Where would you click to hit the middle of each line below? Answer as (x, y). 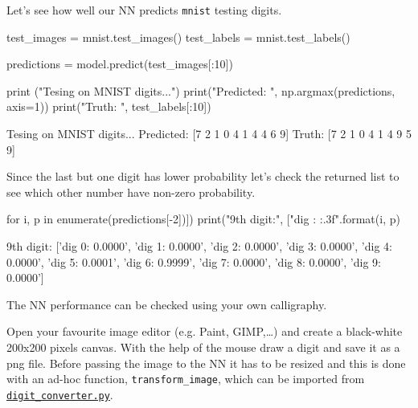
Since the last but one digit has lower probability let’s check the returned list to (203, 176)
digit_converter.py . (60, 394)
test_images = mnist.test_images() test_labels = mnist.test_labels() (178, 37)
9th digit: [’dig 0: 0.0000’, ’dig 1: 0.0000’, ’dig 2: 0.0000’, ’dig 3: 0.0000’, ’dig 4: (199, 246)
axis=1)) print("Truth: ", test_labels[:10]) (109, 106)
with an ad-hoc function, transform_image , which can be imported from (186, 379)
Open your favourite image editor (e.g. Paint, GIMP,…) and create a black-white (205, 331)
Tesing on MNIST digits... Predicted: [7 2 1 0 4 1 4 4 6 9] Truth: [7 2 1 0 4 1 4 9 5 (209, 134)
